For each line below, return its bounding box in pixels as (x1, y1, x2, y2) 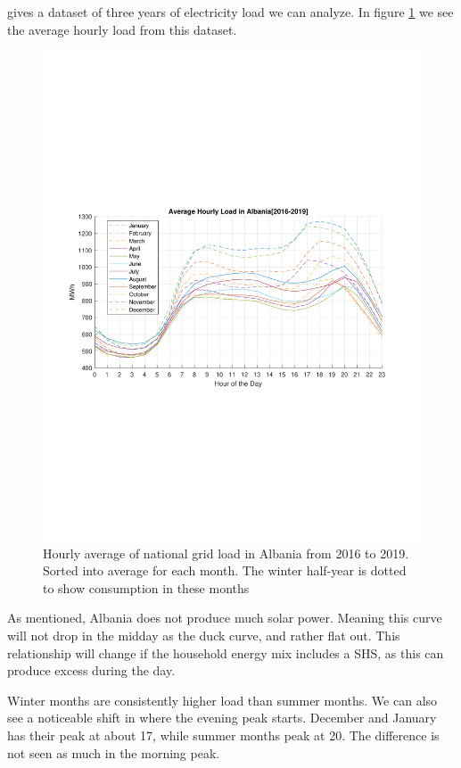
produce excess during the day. (7, 661, 176, 680)
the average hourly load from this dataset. (7, 20, 237, 38)
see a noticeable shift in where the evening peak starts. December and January (7, 708, 437, 727)
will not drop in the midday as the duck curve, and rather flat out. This (7, 626, 400, 645)
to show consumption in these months (43, 578, 250, 597)
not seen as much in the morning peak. (7, 743, 220, 762)
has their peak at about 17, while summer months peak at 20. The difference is (7, 726, 440, 745)
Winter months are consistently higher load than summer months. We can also (7, 690, 438, 709)
